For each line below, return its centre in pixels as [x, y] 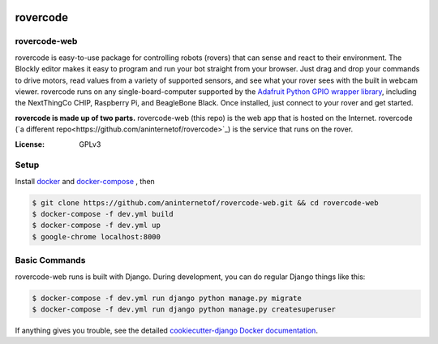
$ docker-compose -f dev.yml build [103, 214]
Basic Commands [50, 260]
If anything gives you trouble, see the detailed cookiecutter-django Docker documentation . [166, 330]
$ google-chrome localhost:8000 [97, 236]
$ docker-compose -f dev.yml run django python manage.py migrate [167, 298]
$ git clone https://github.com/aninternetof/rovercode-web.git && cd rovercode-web [205, 202]
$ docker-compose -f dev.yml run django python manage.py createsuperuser [184, 309]
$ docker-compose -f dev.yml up [97, 226]
